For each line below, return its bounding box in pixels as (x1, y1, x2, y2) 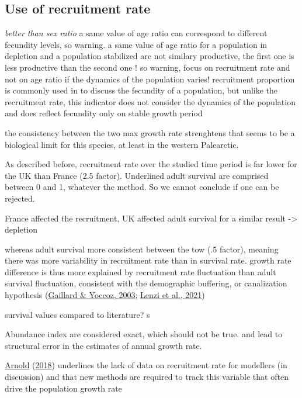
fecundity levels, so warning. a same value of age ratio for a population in (5, 38, 268, 50)
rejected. (5, 192, 35, 204)
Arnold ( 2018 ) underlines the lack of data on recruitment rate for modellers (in (5, 359, 287, 371)
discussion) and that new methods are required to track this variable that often (5, 371, 289, 383)
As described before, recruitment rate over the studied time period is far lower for (5, 158, 297, 170)
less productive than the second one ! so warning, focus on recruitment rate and (5, 61, 290, 73)
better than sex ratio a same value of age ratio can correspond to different (5, 27, 268, 39)
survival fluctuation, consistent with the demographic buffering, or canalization (5, 277, 287, 289)
